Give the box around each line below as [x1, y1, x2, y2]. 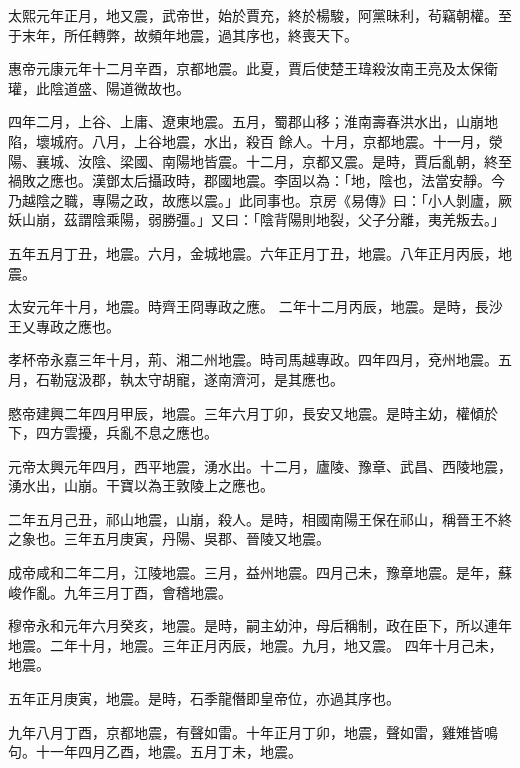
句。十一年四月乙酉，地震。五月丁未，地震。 [8, 741, 302, 762]
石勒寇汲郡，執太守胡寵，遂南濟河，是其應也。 [35, 368, 344, 389]
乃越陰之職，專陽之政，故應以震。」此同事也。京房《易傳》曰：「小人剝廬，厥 [8, 189, 512, 210]
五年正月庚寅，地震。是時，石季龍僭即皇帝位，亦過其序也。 [8, 688, 400, 709]
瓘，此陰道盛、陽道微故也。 [8, 77, 190, 98]
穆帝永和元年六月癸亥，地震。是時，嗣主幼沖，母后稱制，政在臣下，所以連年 [8, 615, 512, 636]
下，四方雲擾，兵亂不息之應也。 [8, 422, 218, 443]
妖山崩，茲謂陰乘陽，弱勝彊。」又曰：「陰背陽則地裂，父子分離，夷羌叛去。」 [8, 209, 505, 230]
